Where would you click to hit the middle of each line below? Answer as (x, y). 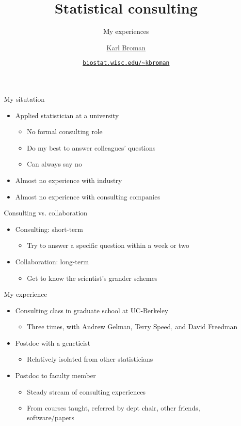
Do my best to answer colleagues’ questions (91, 147)
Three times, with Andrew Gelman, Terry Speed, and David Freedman (132, 327)
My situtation (24, 99)
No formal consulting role (65, 131)
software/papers (51, 417)
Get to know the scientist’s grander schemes (92, 278)
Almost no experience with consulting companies (88, 196)
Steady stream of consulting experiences (86, 391)
